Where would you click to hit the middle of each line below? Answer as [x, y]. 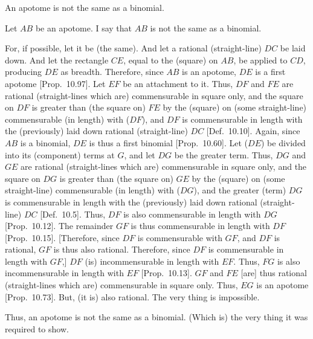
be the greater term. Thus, [224, 154]
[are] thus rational [274, 273]
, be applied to [260, 60]
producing [24, 72]
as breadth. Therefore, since [112, 72]
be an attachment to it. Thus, [178, 83]
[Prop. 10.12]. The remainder [59, 226]
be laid [293, 48]
